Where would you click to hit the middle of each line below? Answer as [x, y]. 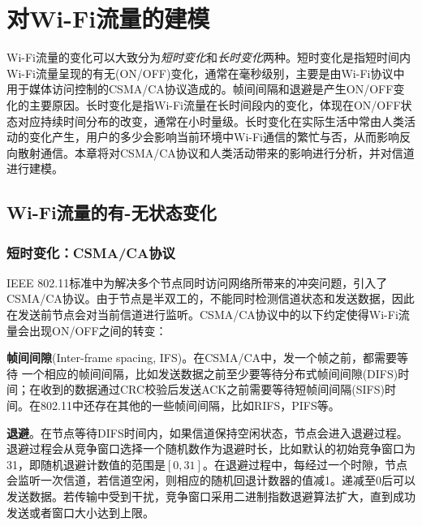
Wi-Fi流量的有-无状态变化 [112, 212]
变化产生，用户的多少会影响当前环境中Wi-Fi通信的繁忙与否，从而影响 [214, 137]
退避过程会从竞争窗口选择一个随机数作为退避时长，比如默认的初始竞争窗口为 [211, 448]
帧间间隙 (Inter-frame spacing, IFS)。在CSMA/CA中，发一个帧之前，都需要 [202, 358]
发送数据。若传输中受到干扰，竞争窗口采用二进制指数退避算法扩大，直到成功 [211, 496]
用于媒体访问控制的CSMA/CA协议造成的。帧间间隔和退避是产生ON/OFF [200, 89]
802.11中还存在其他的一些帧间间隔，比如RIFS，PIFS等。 [190, 405]
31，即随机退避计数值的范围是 [86, 464]
